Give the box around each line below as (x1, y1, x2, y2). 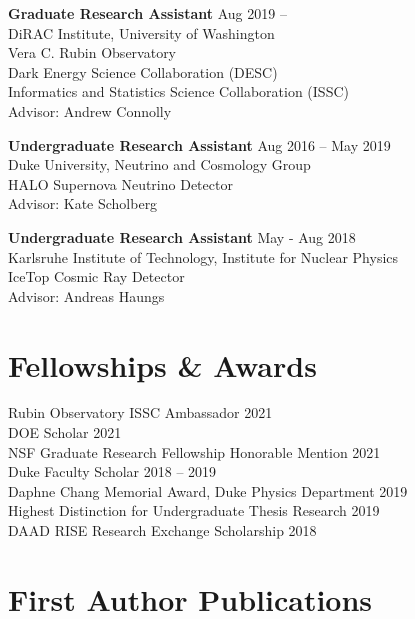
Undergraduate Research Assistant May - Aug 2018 (8, 226, 356, 247)
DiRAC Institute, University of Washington (8, 22, 275, 43)
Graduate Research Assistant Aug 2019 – (8, 3, 287, 23)
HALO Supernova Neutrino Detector (8, 173, 233, 194)
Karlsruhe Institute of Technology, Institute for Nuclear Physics (8, 246, 399, 267)
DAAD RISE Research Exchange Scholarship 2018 (8, 520, 317, 540)
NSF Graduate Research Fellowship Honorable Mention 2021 (8, 441, 381, 462)
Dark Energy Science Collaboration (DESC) (8, 61, 278, 82)
